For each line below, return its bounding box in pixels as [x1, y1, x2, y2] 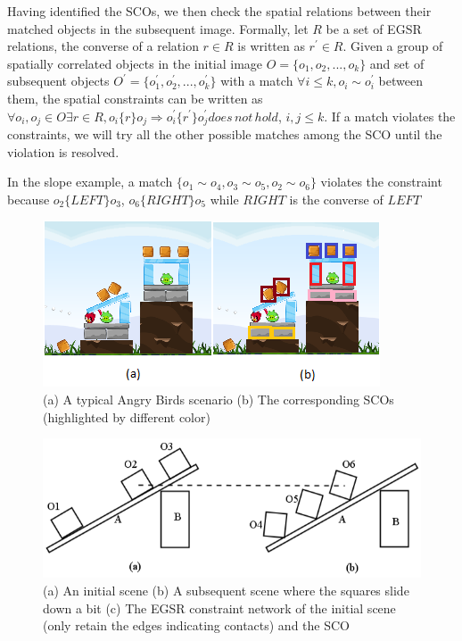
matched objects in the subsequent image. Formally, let [7, 19, 309, 37]
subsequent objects [7, 71, 110, 90]
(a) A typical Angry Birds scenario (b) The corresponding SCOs [43, 389, 394, 408]
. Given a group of [342, 37, 443, 55]
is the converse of [289, 189, 384, 208]
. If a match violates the [324, 106, 456, 125]
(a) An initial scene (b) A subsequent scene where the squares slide [43, 580, 409, 599]
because [7, 189, 50, 208]
